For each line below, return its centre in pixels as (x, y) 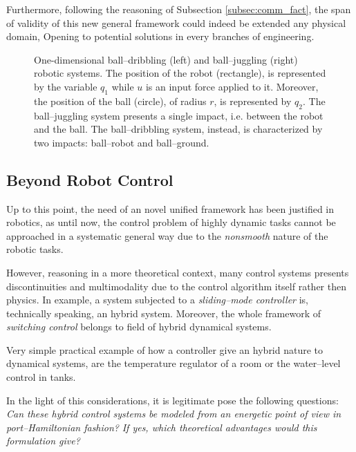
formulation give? (43, 441)
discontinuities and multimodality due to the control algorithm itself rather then (176, 286)
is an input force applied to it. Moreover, (232, 86)
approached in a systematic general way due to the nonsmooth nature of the (167, 235)
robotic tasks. (35, 249)
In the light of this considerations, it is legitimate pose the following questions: (172, 400)
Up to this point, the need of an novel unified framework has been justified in (170, 208)
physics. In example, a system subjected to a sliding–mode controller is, (157, 300)
